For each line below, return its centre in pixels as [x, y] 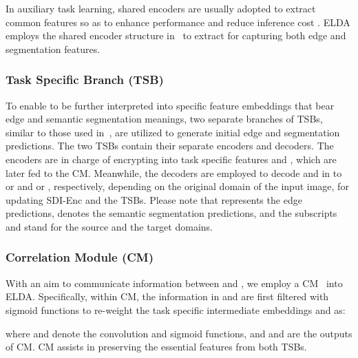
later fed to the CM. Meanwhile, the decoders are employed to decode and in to [174, 172]
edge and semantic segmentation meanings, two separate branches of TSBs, [164, 119]
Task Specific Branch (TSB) [85, 80]
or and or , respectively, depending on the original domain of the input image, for [177, 186]
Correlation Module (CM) [80, 257]
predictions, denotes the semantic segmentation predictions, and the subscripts [171, 213]
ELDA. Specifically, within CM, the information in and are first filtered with [167, 296]
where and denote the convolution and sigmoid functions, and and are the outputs [179, 333]
